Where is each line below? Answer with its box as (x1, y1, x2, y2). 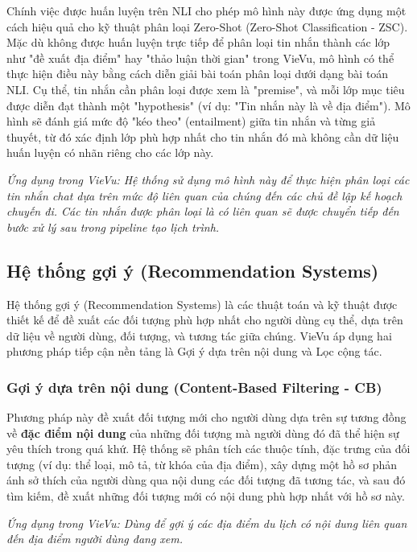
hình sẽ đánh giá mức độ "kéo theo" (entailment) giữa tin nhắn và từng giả (6, 113, 376, 130)
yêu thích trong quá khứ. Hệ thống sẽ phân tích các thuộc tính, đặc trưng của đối (6, 440, 411, 457)
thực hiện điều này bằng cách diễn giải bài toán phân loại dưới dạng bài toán (6, 65, 389, 82)
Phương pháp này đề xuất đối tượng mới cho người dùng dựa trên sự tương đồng (6, 409, 407, 426)
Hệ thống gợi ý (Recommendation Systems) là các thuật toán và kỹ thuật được (6, 295, 398, 312)
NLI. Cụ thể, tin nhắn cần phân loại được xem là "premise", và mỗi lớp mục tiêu (6, 80, 405, 97)
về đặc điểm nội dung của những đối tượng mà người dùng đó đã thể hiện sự (6, 424, 399, 441)
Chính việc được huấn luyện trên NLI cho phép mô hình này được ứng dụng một (6, 2, 407, 19)
